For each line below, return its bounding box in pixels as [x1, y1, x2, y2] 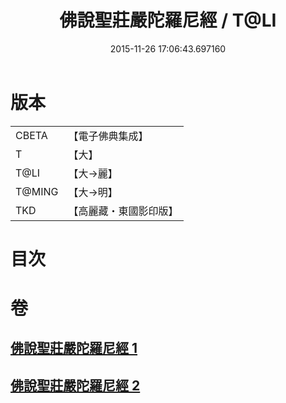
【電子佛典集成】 [68, 129, 149, 143]
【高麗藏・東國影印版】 [68, 204, 179, 218]
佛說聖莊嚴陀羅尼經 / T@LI [59, 9, 277, 32]
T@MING [15, 184, 59, 198]
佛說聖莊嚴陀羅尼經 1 [10, 340, 138, 357]
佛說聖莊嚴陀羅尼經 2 [10, 377, 141, 394]
